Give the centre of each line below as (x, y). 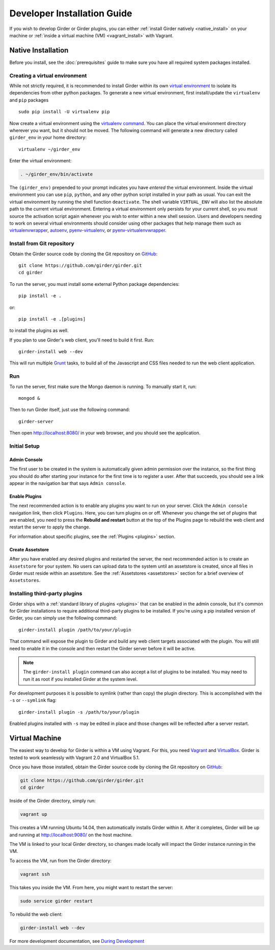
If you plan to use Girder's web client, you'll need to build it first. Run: (82, 340)
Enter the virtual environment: (40, 161)
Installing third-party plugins (46, 594)
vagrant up (34, 814)
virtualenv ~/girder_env (49, 149)
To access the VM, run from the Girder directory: (60, 861)
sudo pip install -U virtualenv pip (64, 112)
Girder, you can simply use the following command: (63, 618)
